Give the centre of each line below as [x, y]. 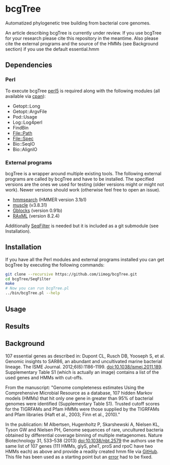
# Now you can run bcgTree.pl [37, 288]
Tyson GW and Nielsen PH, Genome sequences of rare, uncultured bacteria [84, 430]
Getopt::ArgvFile [30, 111]
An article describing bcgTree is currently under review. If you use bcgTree [83, 33]
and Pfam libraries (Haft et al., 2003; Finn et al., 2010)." [63, 414]
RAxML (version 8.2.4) [36, 216]
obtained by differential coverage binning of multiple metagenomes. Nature [84, 435]
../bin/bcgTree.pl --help [32, 293]
